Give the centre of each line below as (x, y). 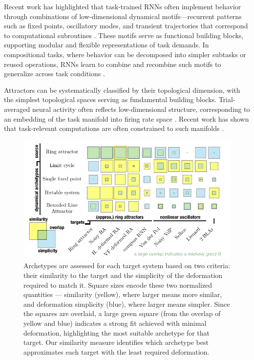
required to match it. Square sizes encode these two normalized (118, 285)
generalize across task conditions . (54, 74)
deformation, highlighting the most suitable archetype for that (117, 332)
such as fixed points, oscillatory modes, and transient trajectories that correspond (126, 26)
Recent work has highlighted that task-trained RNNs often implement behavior (123, 6)
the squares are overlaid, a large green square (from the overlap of (122, 313)
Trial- (227, 99)
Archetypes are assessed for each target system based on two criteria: (127, 265)
